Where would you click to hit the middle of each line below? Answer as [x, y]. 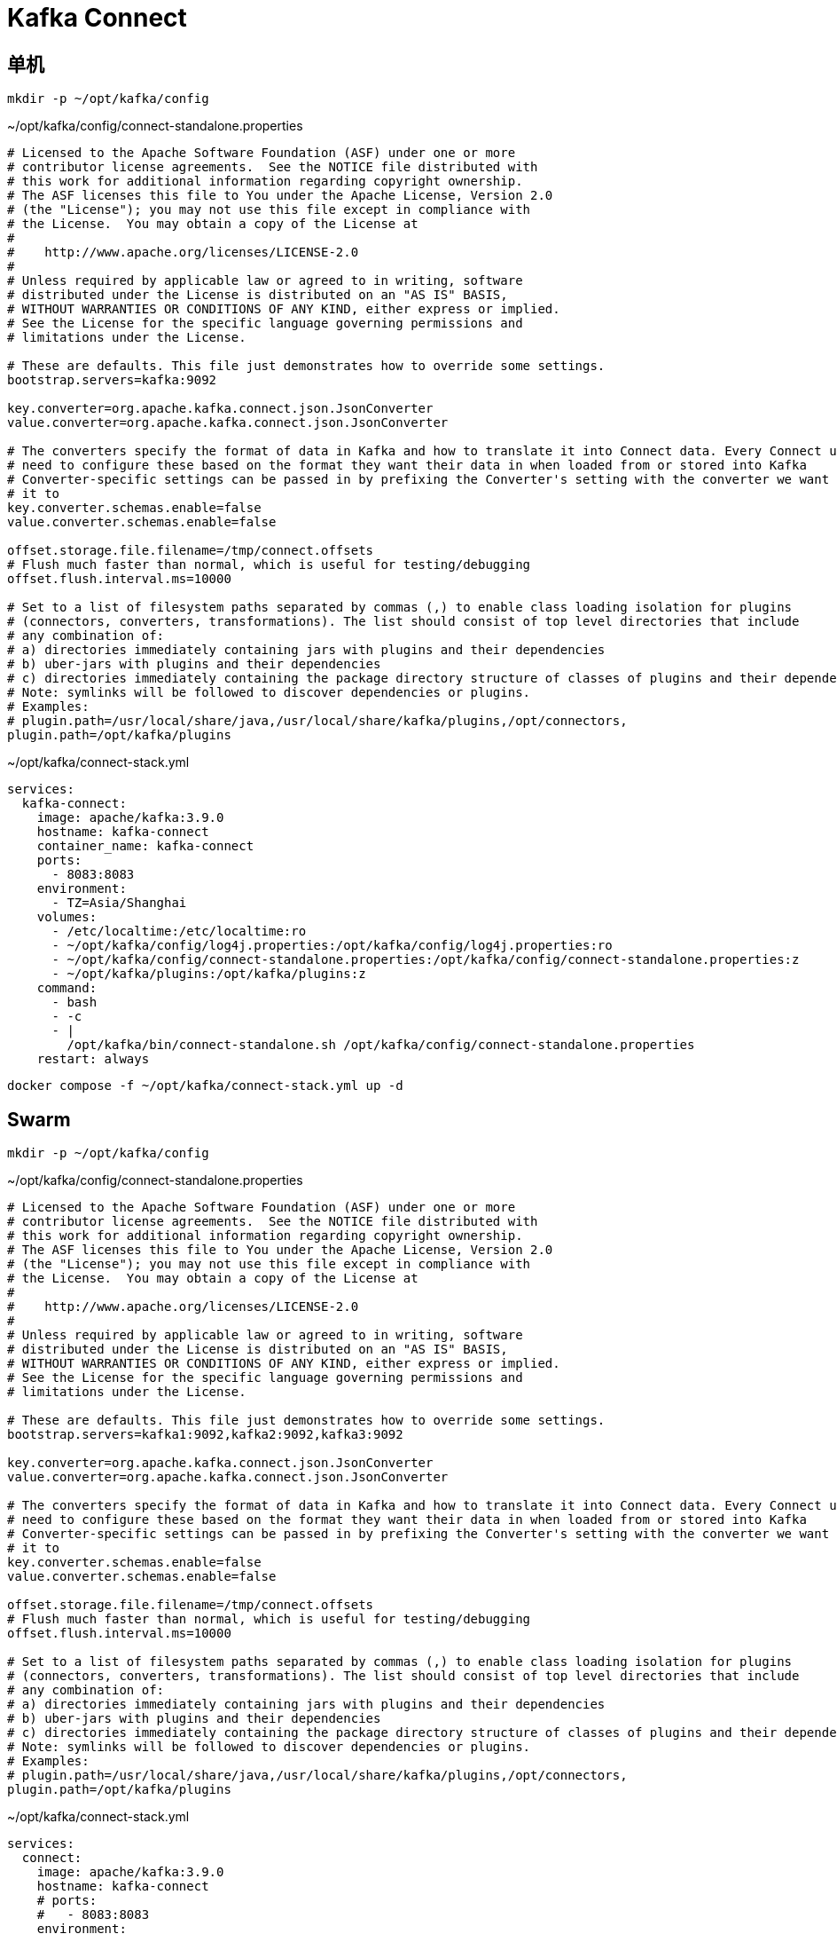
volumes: [67, 917]
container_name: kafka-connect [145, 846]
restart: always [93, 1059]
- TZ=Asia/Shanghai [119, 903]
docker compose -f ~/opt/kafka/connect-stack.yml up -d [205, 1086]
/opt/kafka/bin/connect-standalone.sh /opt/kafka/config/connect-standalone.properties [381, 1045]
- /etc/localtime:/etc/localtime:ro [179, 931]
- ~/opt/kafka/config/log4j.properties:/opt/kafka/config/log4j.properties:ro [332, 946]
